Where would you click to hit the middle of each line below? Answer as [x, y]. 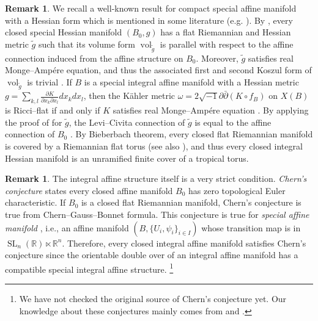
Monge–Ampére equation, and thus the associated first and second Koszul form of [158, 70]
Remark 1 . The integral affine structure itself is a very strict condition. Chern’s [156, 179]
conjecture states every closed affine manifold [89, 190]
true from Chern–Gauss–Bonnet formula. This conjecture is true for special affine [157, 215]
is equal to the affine [233, 122]
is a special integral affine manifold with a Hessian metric [191, 81]
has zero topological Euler [237, 190]
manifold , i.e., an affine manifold [67, 227]
